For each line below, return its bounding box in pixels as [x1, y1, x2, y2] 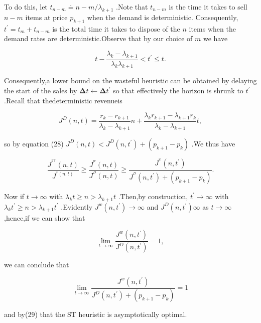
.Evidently [61, 201, 93, 212]
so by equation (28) [4, 138, 64, 148]
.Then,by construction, [118, 191, 188, 201]
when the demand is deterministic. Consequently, [87, 12, 238, 22]
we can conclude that [4, 259, 69, 269]
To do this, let [4, 2, 48, 12]
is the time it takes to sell [169, 2, 247, 12]
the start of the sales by [4, 85, 77, 95]
